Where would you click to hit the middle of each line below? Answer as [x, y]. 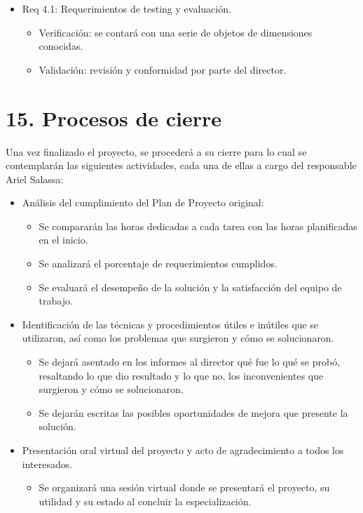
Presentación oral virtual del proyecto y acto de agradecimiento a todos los [183, 450]
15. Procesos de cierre [114, 118]
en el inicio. [63, 240]
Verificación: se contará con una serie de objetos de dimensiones [176, 32]
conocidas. [61, 46]
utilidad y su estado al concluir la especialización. [145, 501]
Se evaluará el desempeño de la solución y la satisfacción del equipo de [190, 287]
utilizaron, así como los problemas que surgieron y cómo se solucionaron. [178, 338]
